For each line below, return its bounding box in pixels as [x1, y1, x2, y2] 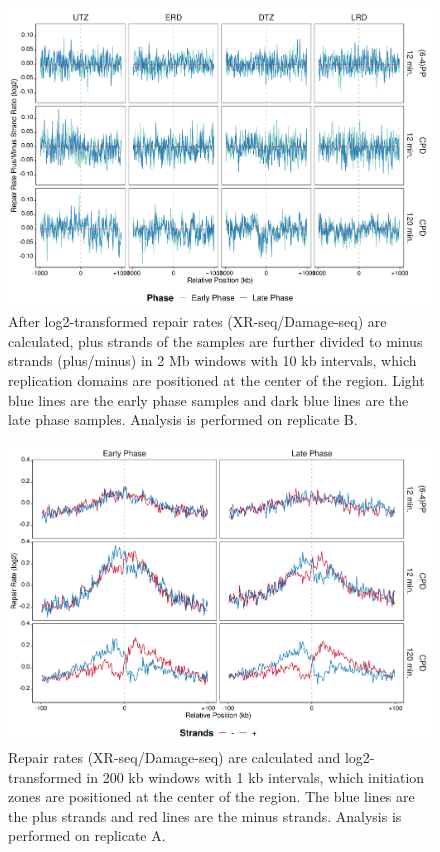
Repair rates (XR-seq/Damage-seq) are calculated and [8, 747, 341, 768]
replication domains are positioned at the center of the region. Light [8, 370, 425, 391]
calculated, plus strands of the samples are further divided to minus [8, 330, 423, 351]
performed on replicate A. [8, 825, 166, 846]
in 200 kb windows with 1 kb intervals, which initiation [86, 766, 425, 787]
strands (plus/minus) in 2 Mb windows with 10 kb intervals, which [8, 350, 417, 371]
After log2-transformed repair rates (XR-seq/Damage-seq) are [8, 311, 387, 332]
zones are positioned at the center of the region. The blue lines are [8, 786, 415, 807]
